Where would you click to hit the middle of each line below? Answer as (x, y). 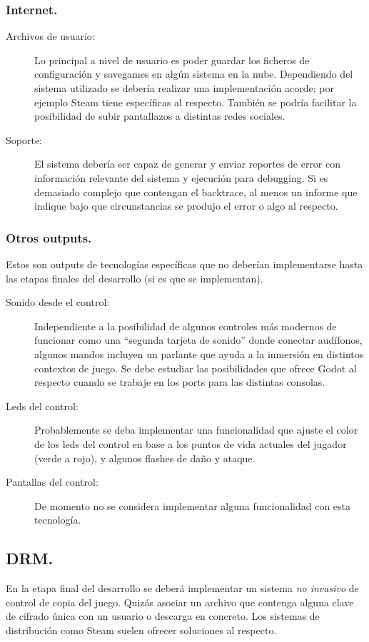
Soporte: (24, 139)
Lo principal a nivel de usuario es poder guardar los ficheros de (172, 60)
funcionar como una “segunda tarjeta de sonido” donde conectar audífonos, (198, 340)
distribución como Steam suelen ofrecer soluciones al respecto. (141, 630)
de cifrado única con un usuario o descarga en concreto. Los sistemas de (163, 616)
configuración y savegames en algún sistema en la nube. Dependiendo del (194, 74)
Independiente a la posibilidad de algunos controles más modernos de (186, 326)
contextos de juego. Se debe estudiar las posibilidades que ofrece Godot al (196, 368)
